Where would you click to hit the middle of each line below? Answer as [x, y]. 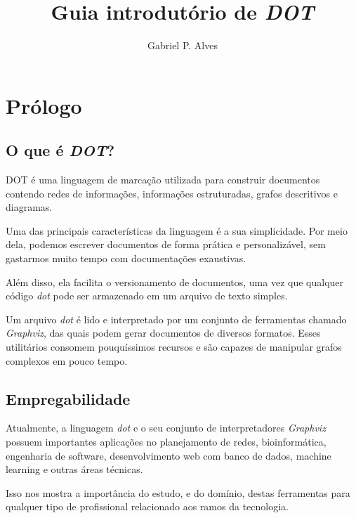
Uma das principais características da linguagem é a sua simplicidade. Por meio [177, 230]
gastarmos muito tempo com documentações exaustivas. [126, 258]
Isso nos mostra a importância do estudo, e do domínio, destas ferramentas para [178, 492]
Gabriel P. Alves [183, 45]
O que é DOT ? [60, 150]
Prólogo [44, 105]
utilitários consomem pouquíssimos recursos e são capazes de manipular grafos [174, 347]
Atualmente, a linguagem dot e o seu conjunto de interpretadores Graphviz [166, 428]
